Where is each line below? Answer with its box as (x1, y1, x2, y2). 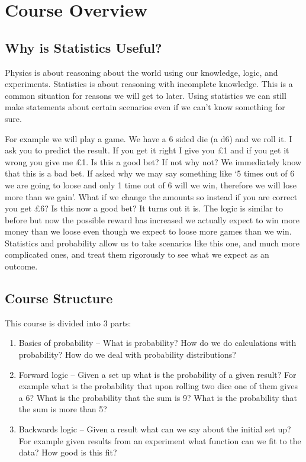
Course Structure (5, 289, 113, 307)
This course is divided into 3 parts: (5, 316, 131, 329)
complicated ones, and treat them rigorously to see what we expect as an (5, 248, 269, 261)
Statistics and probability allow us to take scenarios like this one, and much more (5, 236, 299, 249)
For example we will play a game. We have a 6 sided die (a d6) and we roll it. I (5, 132, 292, 145)
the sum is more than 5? (18, 403, 107, 415)
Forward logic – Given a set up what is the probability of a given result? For (18, 368, 297, 380)
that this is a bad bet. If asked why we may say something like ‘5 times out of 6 (5, 167, 295, 179)
